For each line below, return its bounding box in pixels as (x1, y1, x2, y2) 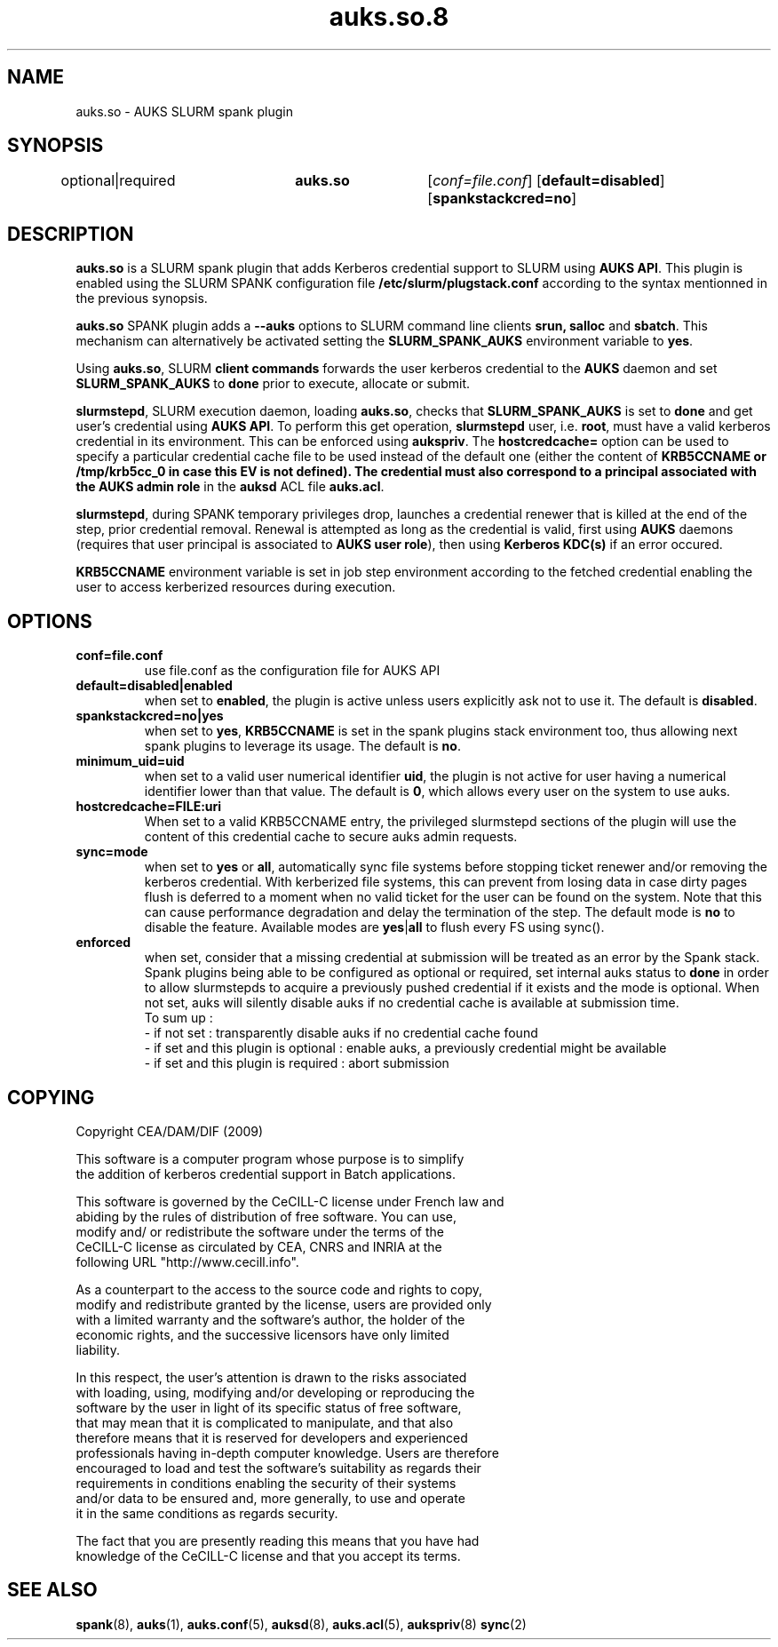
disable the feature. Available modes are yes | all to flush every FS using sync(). (144, 919, 605, 935)
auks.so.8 (329, 2, 449, 32)
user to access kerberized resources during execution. (75, 579, 396, 595)
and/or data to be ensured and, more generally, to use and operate (75, 1490, 465, 1506)
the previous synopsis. (75, 290, 208, 306)
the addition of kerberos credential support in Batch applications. (75, 1166, 456, 1182)
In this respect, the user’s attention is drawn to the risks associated (75, 1369, 467, 1385)
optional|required (60, 171, 176, 190)
